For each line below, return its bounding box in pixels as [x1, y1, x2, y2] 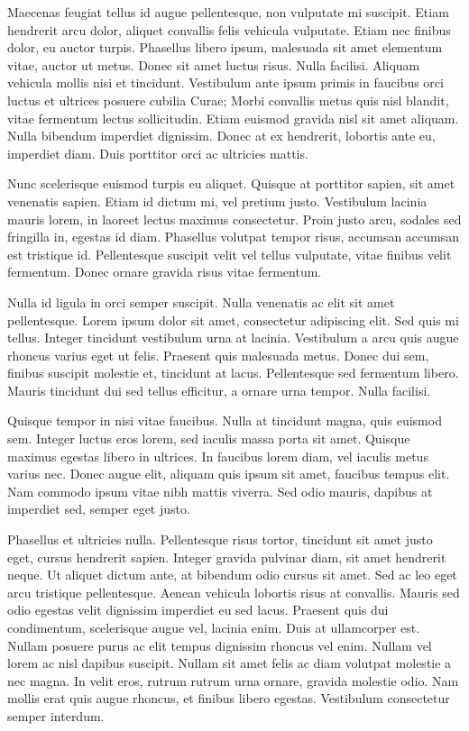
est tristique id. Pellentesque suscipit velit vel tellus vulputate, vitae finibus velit [7, 244, 452, 263]
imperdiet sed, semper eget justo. [7, 499, 190, 518]
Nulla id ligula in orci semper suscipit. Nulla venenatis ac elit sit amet [7, 292, 395, 311]
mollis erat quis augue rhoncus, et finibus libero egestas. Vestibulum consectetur [7, 689, 450, 708]
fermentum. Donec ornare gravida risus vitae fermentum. [7, 262, 322, 281]
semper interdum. [7, 706, 105, 725]
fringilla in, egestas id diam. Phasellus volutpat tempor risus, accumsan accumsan [7, 227, 460, 246]
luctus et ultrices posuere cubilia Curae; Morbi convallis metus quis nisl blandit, [7, 90, 449, 109]
